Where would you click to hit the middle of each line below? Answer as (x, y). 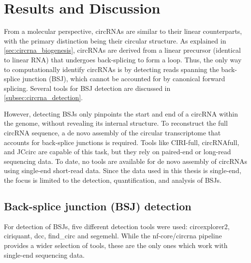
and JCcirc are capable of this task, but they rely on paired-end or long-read (118, 152)
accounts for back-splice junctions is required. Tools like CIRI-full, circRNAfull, (122, 142)
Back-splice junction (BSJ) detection (98, 206)
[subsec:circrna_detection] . (44, 97)
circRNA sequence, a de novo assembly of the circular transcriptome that (112, 133)
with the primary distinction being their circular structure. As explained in (115, 40)
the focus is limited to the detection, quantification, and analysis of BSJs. (113, 180)
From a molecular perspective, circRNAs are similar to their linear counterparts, (123, 31)
